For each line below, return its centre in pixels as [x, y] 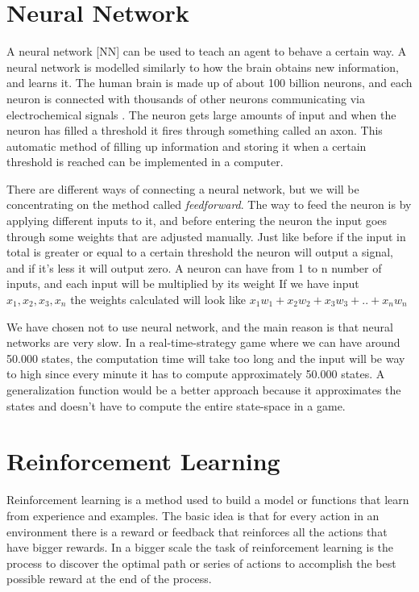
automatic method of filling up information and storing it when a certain [187, 146]
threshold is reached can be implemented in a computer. [145, 162]
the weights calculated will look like [158, 300]
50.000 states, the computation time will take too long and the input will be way [206, 358]
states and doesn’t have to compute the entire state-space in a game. [176, 405]
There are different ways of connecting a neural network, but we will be [183, 188]
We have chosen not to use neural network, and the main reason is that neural [200, 326]
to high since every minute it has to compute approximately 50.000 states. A [196, 374]
